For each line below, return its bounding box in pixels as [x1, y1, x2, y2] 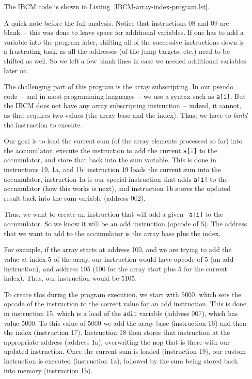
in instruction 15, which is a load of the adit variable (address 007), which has [4, 308, 238, 318]
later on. [4, 65, 29, 75]
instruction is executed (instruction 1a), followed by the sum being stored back [4, 355, 238, 365]
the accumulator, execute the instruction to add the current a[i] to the [4, 145, 217, 155]
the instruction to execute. [4, 119, 82, 129]
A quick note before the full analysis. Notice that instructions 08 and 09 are [4, 17, 229, 28]
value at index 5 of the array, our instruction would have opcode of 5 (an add [4, 253, 234, 264]
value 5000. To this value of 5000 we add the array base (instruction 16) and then [4, 317, 247, 328]
